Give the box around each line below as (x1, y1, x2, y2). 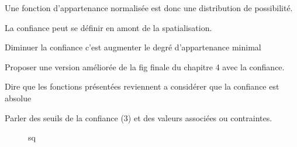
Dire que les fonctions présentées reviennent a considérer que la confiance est (5, 80, 279, 93)
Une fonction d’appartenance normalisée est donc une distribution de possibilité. (5, 2, 293, 13)
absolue (5, 91, 32, 104)
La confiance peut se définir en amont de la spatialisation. (5, 21, 212, 33)
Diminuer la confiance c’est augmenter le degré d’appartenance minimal (5, 41, 261, 53)
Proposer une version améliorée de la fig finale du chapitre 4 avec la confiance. (5, 60, 285, 73)
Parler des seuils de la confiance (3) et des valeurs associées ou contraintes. (5, 111, 272, 124)
